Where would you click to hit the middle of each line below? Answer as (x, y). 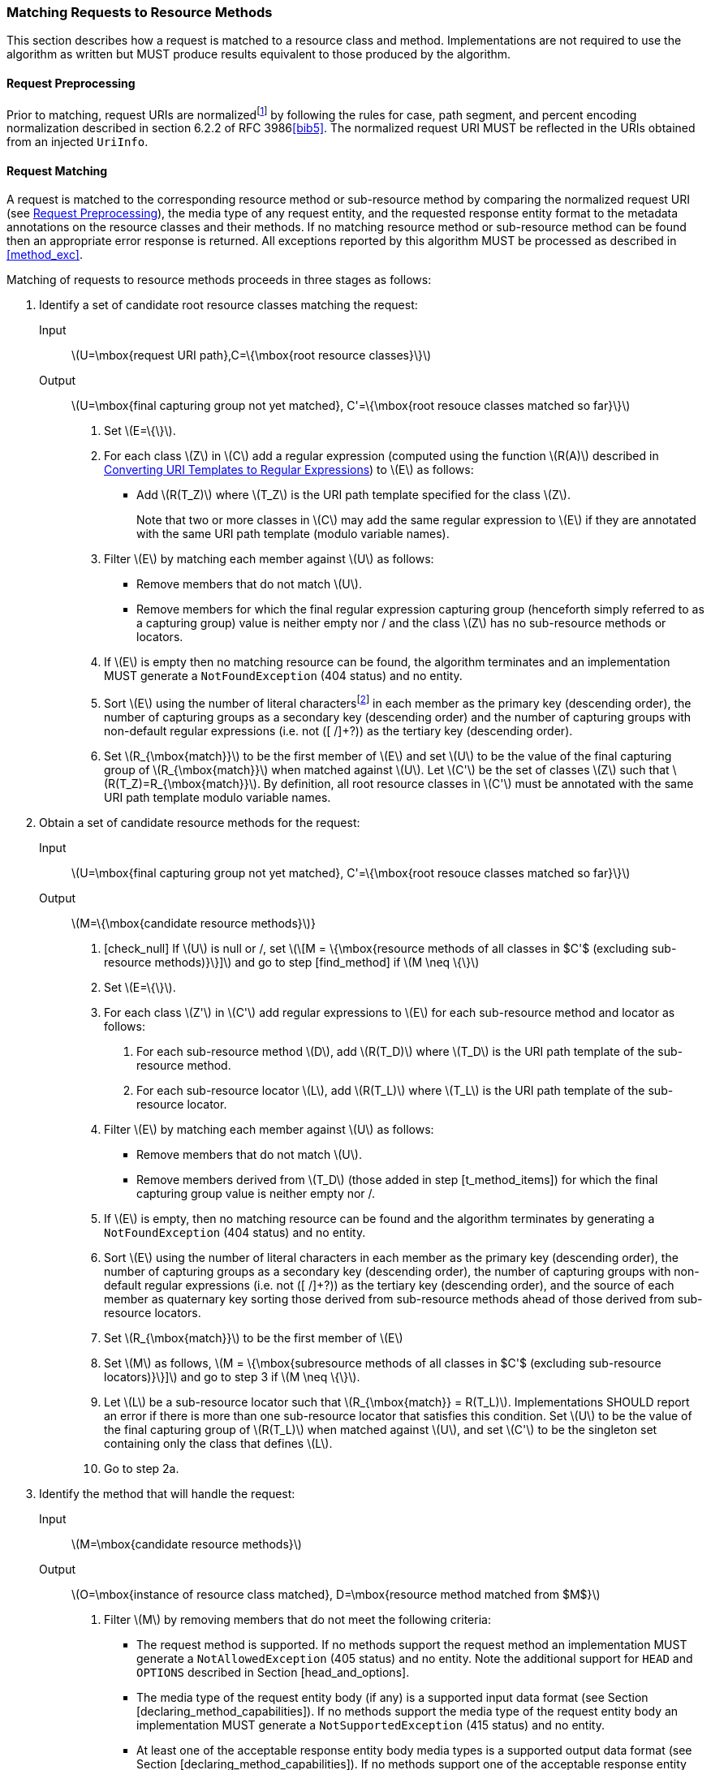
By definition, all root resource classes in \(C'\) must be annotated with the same (478, 784)
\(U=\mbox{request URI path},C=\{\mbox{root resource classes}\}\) (252, 355)
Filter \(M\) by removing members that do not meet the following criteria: (297, 1620)
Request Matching (57, 170)
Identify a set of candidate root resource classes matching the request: (228, 305)
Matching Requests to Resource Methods (140, 12)
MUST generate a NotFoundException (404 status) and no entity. (283, 676)
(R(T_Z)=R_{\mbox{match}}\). (182, 784)
